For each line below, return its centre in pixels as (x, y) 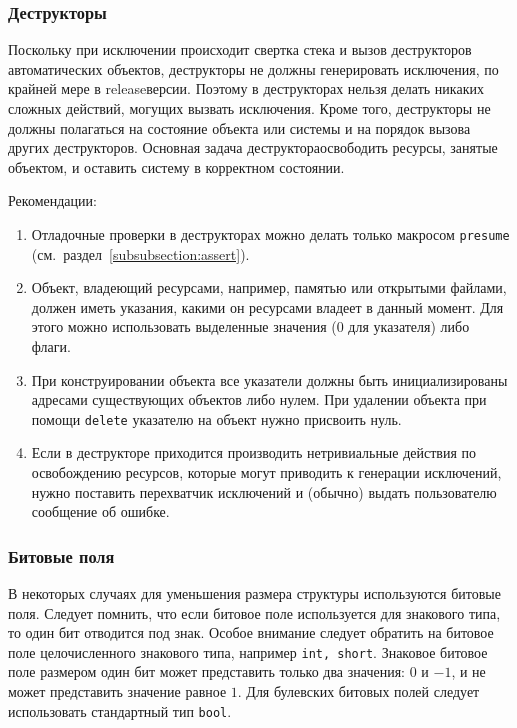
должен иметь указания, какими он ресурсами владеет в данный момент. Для (267, 306)
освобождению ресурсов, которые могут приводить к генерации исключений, (266, 472)
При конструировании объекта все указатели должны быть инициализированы (269, 379)
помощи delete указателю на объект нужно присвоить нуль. (216, 418)
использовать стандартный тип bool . (120, 710)
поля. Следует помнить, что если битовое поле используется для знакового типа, (254, 612)
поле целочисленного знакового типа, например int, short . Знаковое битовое (248, 651)
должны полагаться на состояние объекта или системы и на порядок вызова (239, 127)
